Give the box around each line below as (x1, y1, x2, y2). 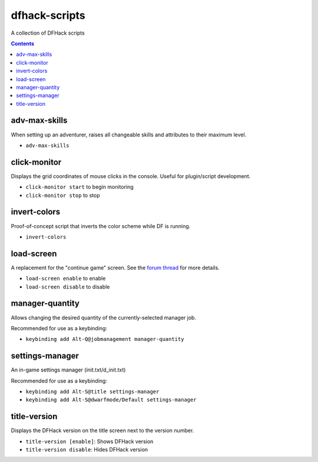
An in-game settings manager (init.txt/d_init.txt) (11, 366, 126, 373)
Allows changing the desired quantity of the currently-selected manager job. (11, 314, 197, 321)
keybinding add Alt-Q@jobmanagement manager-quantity (25, 336, 184, 343)
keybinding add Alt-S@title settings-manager (25, 389, 160, 395)
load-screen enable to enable (25, 275, 106, 282)
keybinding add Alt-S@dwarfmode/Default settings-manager (25, 397, 197, 403)
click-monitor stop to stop (25, 192, 100, 199)
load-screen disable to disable (25, 283, 110, 290)
